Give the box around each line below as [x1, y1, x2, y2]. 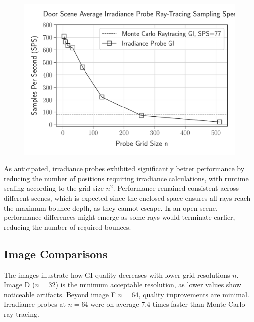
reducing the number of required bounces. [4, 221, 131, 232]
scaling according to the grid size [4, 183, 104, 193]
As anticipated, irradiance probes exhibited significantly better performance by [4, 163, 245, 174]
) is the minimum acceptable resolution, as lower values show [55, 279, 241, 290]
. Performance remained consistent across [113, 183, 239, 193]
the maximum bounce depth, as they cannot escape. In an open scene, [4, 202, 218, 213]
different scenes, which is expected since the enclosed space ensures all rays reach [4, 193, 251, 203]
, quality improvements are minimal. [138, 289, 249, 299]
